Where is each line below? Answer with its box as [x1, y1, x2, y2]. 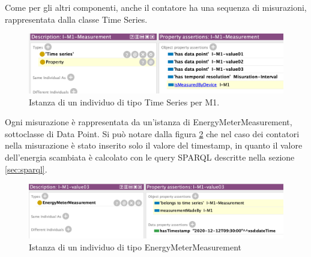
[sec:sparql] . [5, 162, 47, 175]
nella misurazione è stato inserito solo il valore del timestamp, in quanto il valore [5, 139, 303, 152]
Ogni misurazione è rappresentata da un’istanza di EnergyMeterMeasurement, [5, 116, 292, 128]
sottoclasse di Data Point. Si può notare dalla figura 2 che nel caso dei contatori [5, 127, 300, 140]
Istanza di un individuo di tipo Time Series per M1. [29, 95, 220, 108]
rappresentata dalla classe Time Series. [5, 13, 148, 25]
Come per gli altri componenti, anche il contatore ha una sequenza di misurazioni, [5, 1, 307, 13]
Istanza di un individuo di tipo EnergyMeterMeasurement [29, 240, 242, 253]
